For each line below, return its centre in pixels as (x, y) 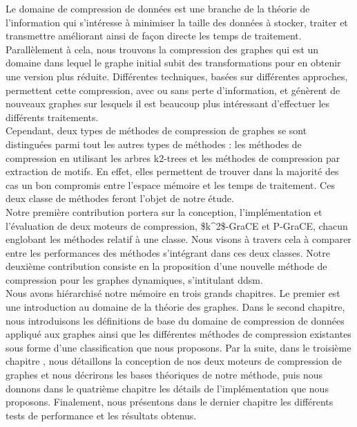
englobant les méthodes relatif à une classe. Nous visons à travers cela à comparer (178, 239)
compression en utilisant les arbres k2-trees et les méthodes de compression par (173, 157)
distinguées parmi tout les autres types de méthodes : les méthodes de (154, 144)
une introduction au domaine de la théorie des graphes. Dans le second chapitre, (175, 307)
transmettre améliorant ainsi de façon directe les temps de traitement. (154, 36)
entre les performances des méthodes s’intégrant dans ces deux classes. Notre (168, 252)
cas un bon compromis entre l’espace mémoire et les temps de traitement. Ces (170, 184)
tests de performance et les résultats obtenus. (101, 415)
